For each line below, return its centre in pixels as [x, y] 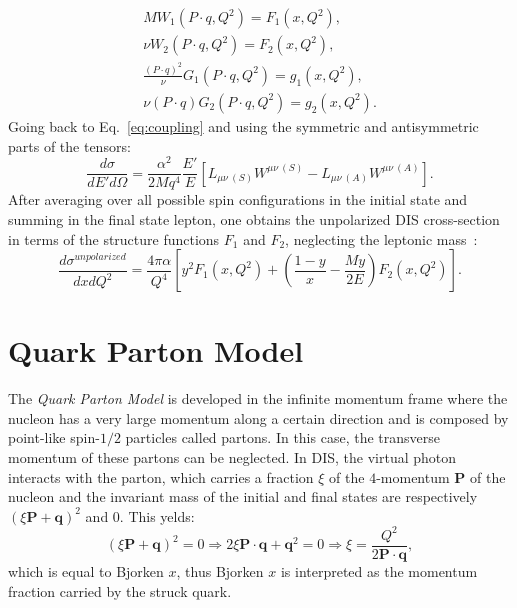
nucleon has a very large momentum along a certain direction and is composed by [258, 417]
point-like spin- [54, 437]
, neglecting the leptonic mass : [381, 238]
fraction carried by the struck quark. [120, 590]
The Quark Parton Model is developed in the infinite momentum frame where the [258, 398]
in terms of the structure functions [114, 238]
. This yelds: [157, 515]
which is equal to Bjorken [86, 570]
